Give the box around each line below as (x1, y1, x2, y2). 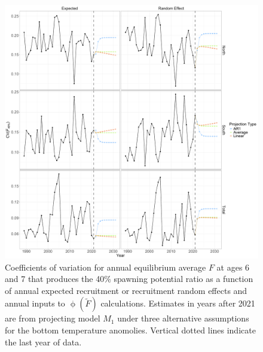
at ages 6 (216, 260, 250, 273)
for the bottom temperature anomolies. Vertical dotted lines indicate (5, 323, 256, 336)
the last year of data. (5, 335, 82, 348)
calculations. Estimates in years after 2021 (100, 297, 255, 309)
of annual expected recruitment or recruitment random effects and (5, 284, 247, 296)
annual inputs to (5, 297, 65, 309)
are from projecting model (5, 312, 100, 324)
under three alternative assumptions (117, 312, 249, 324)
